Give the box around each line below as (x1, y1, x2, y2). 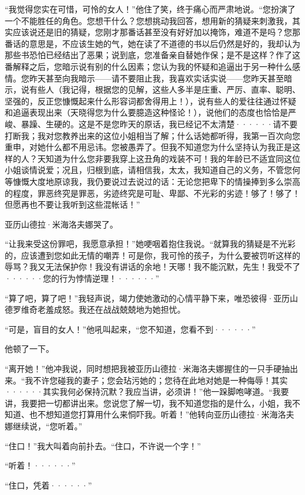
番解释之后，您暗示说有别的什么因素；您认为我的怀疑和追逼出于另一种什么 (5, 60, 292, 72)
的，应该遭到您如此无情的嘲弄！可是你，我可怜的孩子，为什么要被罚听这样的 (5, 249, 300, 261)
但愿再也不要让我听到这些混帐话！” (5, 198, 140, 211)
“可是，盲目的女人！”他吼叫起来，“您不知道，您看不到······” (5, 323, 256, 335)
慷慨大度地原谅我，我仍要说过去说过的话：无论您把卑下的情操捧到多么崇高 (12, 175, 300, 187)
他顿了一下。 (5, 343, 54, 355)
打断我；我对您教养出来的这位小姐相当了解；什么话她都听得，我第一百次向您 (5, 129, 300, 141)
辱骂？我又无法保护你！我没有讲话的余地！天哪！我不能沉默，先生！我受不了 (5, 260, 300, 273)
